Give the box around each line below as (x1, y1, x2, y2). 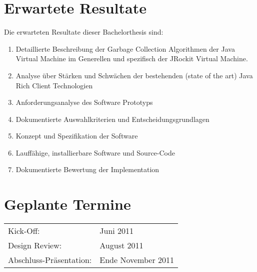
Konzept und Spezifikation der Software (15, 130, 138, 141)
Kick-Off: (8, 225, 40, 237)
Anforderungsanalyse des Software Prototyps (15, 97, 153, 107)
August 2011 (99, 239, 143, 251)
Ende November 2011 (99, 254, 174, 266)
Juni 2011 (99, 225, 134, 237)
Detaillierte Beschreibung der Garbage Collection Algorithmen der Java (15, 43, 235, 54)
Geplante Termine (4, 194, 131, 214)
